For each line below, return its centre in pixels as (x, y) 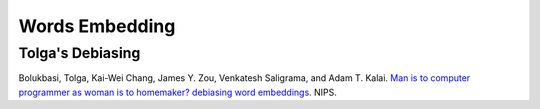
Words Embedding (97, 26)
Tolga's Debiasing (79, 53)
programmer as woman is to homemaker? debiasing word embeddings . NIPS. (177, 92)
